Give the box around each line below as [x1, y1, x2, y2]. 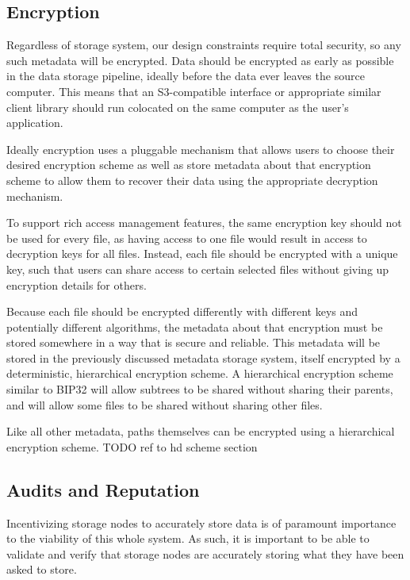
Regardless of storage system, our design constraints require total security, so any [6, 36, 401, 53]
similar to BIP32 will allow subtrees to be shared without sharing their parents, [6, 381, 393, 398]
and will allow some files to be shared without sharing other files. [6, 396, 323, 413]
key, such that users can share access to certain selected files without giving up [6, 260, 389, 277]
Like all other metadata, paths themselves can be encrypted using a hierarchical [6, 423, 395, 440]
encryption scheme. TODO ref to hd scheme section [6, 438, 258, 455]
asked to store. [6, 561, 77, 578]
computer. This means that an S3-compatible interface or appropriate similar [6, 83, 381, 99]
